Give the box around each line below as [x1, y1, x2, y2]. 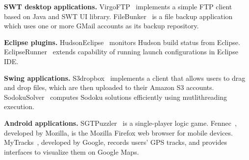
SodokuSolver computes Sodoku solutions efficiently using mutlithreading [4, 91, 227, 102]
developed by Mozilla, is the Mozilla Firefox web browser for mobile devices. [4, 127, 233, 137]
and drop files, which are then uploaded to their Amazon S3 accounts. [4, 82, 214, 92]
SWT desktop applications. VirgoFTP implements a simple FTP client [4, 1, 232, 11]
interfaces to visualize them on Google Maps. [4, 146, 139, 157]
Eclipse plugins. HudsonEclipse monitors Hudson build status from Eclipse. [4, 37, 240, 47]
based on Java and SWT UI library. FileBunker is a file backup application [4, 11, 233, 21]
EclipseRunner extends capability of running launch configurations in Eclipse [4, 46, 238, 57]
